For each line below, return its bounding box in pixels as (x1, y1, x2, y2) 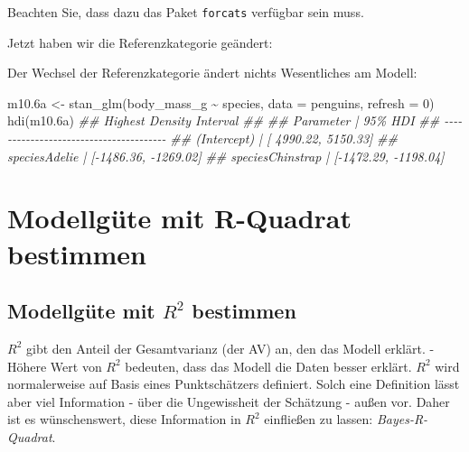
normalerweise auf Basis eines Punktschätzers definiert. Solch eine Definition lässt (7, 374, 460, 393)
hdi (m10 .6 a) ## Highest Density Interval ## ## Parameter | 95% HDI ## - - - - (7, 111, 463, 130)
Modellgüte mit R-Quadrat (7, 199, 352, 236)
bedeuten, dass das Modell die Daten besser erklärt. (125, 356, 412, 375)
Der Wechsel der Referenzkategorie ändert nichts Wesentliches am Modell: (7, 63, 417, 82)
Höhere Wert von (7, 356, 102, 375)
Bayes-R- (376, 410, 428, 429)
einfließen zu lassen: (264, 410, 373, 429)
